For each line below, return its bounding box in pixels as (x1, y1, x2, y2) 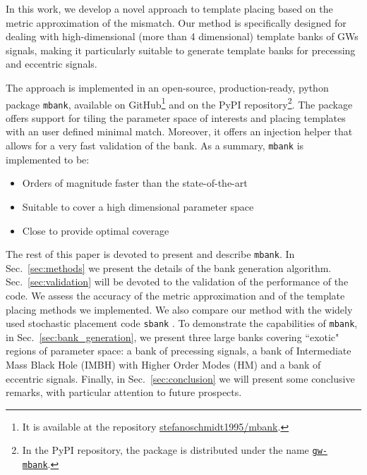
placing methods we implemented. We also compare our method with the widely (6, 302, 353, 316)
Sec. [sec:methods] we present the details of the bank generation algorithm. (6, 260, 332, 275)
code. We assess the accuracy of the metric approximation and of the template (6, 288, 345, 302)
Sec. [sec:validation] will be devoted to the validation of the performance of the (6, 274, 349, 289)
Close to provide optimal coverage (22, 223, 169, 237)
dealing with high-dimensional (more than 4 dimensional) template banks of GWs (6, 29, 359, 44)
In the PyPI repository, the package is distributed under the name (22, 443, 309, 457)
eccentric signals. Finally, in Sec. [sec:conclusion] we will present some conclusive (6, 371, 355, 385)
